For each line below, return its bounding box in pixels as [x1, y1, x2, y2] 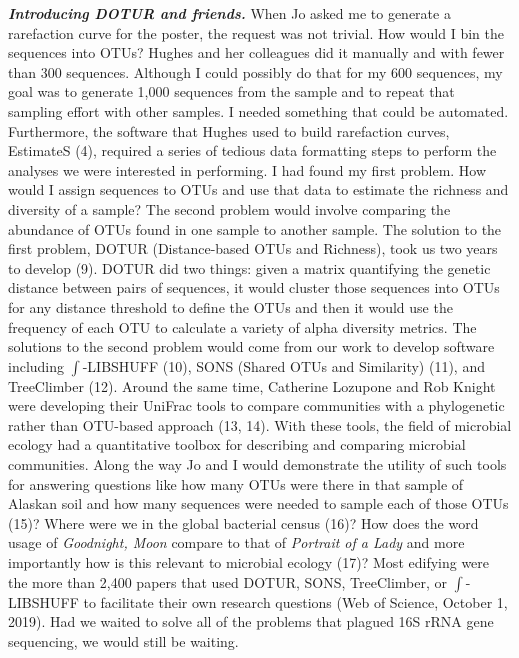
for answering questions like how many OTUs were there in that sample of [8, 473, 464, 494]
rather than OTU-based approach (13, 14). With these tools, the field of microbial [8, 414, 512, 435]
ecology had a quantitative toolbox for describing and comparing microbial [8, 434, 466, 455]
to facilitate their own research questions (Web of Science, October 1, [83, 591, 508, 612]
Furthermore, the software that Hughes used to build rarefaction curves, [8, 120, 450, 141]
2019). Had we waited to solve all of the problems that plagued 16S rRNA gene [8, 611, 494, 632]
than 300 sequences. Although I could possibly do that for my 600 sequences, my [8, 61, 503, 82]
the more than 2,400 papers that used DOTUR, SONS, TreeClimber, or [8, 571, 448, 592]
